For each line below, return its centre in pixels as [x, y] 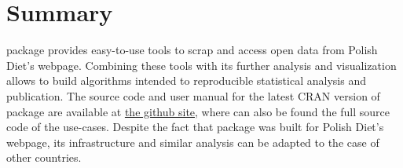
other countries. [44, 157]
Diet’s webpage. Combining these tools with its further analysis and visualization [201, 65]
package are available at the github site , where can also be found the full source [198, 111]
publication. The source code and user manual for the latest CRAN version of [193, 95]
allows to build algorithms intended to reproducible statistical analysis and [186, 80]
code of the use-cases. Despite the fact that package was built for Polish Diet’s [195, 127]
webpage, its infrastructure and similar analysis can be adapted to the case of [193, 142]
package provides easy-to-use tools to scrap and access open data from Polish [192, 50]
